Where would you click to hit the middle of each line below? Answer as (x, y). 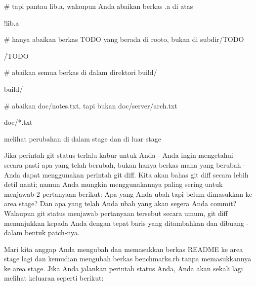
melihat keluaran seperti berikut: (54, 278)
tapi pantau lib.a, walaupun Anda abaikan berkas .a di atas (103, 6)
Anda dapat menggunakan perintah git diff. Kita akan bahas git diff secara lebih (126, 174)
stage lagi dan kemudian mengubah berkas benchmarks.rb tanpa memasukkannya (128, 259)
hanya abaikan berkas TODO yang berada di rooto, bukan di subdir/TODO (128, 39)
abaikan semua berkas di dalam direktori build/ (85, 72)
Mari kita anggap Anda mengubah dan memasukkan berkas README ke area (124, 249)
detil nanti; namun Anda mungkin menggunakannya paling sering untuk (113, 184)
